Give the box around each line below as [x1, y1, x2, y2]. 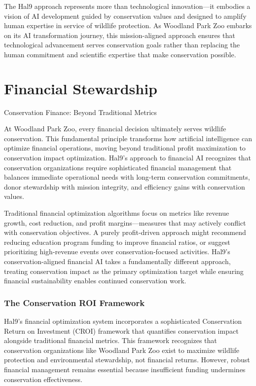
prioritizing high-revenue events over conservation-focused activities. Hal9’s [4, 246, 230, 257]
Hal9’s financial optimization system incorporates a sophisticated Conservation [4, 316, 242, 326]
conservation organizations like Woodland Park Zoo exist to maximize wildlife [4, 345, 239, 355]
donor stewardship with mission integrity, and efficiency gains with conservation [4, 181, 245, 192]
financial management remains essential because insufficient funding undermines [4, 364, 246, 374]
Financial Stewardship [4, 78, 157, 98]
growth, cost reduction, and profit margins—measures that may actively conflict [4, 217, 246, 228]
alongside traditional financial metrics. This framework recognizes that [4, 335, 217, 346]
